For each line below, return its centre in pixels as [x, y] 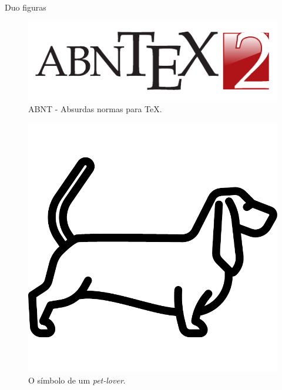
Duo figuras [26, 7]
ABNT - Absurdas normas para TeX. [95, 108]
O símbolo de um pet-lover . [77, 380]
